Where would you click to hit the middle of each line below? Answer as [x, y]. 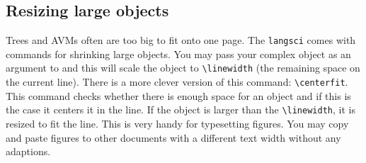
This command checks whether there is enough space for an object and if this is [178, 95]
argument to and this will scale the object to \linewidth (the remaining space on [183, 68]
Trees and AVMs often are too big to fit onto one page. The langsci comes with [181, 40]
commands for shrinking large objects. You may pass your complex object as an [178, 54]
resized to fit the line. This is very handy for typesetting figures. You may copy [177, 124]
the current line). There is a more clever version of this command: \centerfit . [177, 82]
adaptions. [28, 151]
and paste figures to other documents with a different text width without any [173, 137]
